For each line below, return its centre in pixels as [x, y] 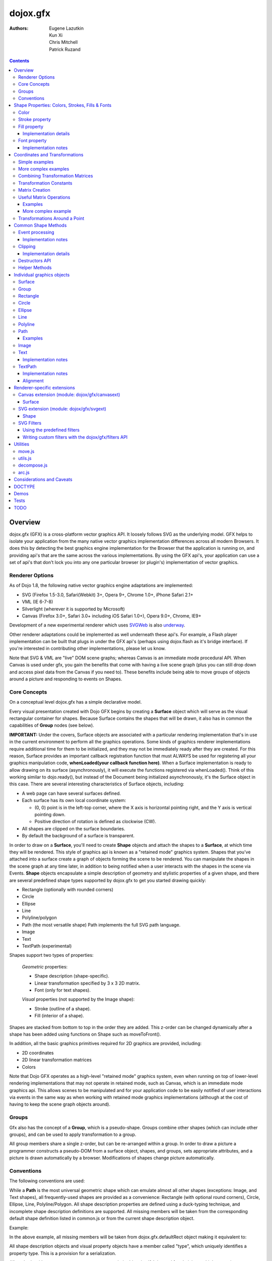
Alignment [33, 380]
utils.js [25, 458]
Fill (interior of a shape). [59, 1016]
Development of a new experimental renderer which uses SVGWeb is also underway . [97, 625]
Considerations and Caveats [43, 480]
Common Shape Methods [40, 225]
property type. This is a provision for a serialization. [63, 1253]
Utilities [22, 444]
